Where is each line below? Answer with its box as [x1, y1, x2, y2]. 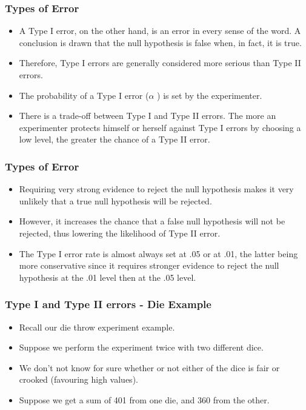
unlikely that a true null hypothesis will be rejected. [19, 194, 212, 207]
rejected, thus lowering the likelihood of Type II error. [19, 226, 221, 239]
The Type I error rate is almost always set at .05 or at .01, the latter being [19, 247, 298, 260]
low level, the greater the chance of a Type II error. [19, 133, 210, 146]
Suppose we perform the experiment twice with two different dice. [19, 341, 264, 354]
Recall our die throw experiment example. [19, 320, 175, 333]
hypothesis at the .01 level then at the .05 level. [19, 271, 196, 283]
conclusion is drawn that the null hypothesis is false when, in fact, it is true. [19, 36, 302, 49]
